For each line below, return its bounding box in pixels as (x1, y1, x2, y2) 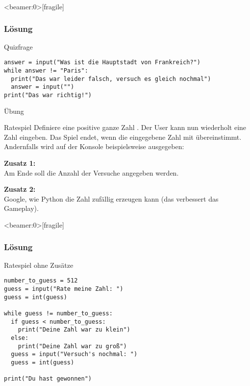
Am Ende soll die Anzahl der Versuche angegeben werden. (4, 167, 179, 178)
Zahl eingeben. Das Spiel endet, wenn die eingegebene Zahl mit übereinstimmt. (4, 131, 242, 142)
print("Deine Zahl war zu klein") (18, 326, 130, 334)
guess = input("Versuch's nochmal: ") (11, 351, 138, 358)
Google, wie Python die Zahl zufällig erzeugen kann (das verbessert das (4, 193, 219, 204)
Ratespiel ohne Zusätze (4, 259, 74, 270)
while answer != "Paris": (4, 67, 88, 75)
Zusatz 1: (4, 158, 36, 168)
